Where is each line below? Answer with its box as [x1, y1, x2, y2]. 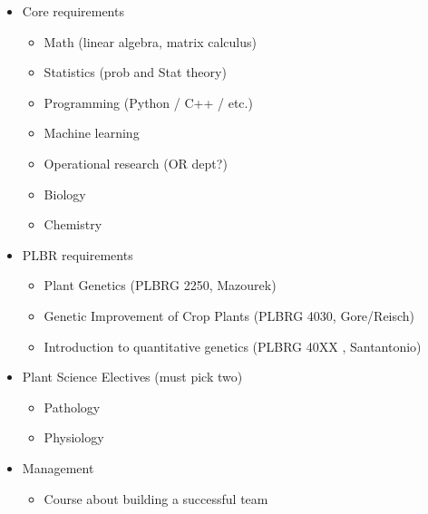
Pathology [44, 397, 101, 416]
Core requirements [22, 2, 124, 20]
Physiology [44, 428, 104, 447]
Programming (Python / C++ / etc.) [44, 92, 253, 112]
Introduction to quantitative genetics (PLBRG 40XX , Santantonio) [44, 336, 422, 355]
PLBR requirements [22, 245, 133, 264]
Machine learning [44, 123, 140, 142]
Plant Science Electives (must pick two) [22, 367, 243, 386]
